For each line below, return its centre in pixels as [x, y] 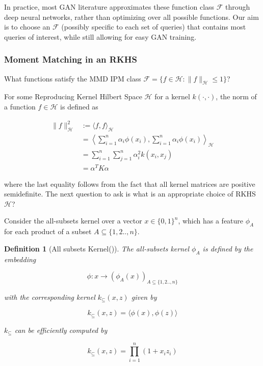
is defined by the [228, 248]
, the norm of [236, 96]
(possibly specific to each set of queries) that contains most [154, 27]
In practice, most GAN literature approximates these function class [109, 7]
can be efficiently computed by [61, 330]
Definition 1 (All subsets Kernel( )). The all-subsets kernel [97, 248]
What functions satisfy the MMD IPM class [73, 78]
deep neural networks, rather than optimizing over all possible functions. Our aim [131, 17]
